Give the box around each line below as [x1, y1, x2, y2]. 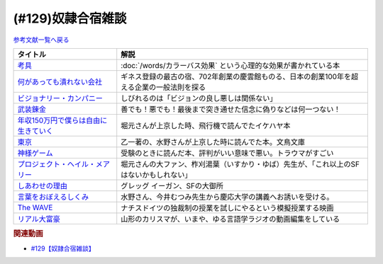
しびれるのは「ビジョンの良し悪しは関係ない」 [121, 93, 277, 103]
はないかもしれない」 [121, 170, 192, 180]
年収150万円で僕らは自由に [17, 115, 108, 125]
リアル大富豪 [17, 214, 60, 224]
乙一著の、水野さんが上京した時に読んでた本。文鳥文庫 [121, 137, 305, 147]
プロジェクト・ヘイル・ [17, 159, 96, 169]
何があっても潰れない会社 [17, 76, 103, 86]
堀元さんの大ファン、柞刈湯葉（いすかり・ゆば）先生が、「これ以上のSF [121, 159, 360, 169]
